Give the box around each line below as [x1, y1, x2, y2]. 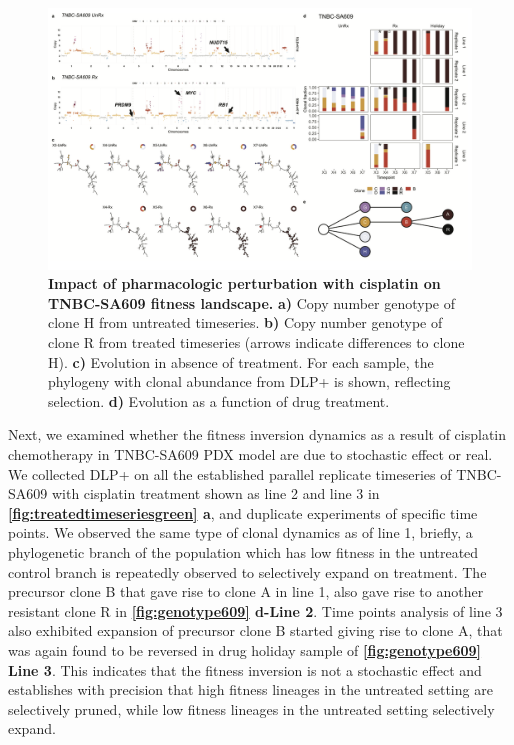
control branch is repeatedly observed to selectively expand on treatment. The [8, 561, 487, 582]
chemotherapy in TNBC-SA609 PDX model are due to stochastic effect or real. [8, 444, 493, 465]
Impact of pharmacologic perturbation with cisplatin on [48, 273, 441, 294]
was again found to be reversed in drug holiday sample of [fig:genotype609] [8, 639, 482, 660]
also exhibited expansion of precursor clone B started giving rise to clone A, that [8, 620, 503, 641]
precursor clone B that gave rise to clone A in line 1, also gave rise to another [8, 581, 484, 602]
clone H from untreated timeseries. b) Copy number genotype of [48, 312, 443, 333]
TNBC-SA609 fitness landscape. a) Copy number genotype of [48, 292, 455, 313]
